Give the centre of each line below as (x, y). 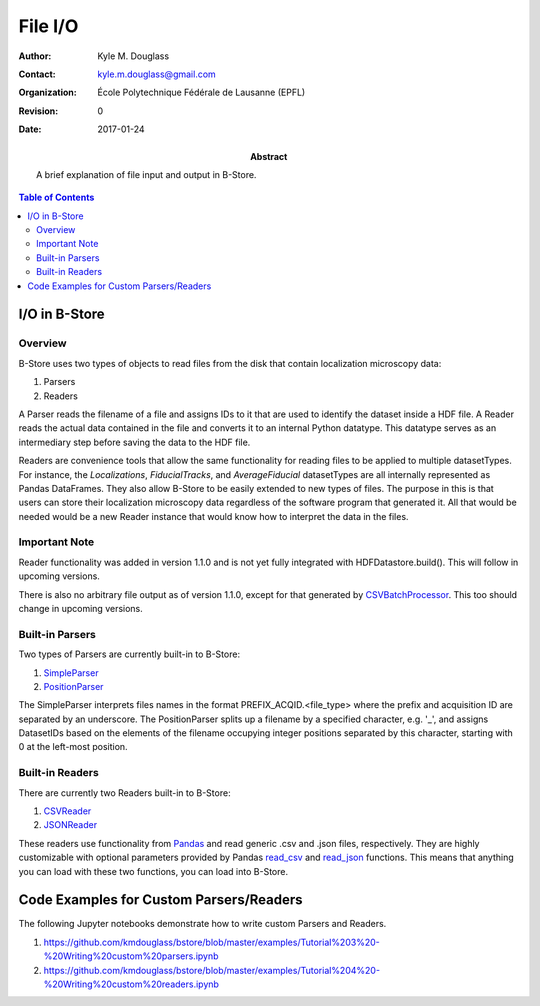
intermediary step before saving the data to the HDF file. (134, 442)
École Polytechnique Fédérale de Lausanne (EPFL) (201, 92)
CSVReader (67, 811)
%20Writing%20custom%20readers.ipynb (131, 984)
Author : (35, 56)
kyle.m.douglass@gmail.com (157, 74)
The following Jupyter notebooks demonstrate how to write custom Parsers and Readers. (202, 924)
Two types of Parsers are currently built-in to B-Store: (129, 654)
